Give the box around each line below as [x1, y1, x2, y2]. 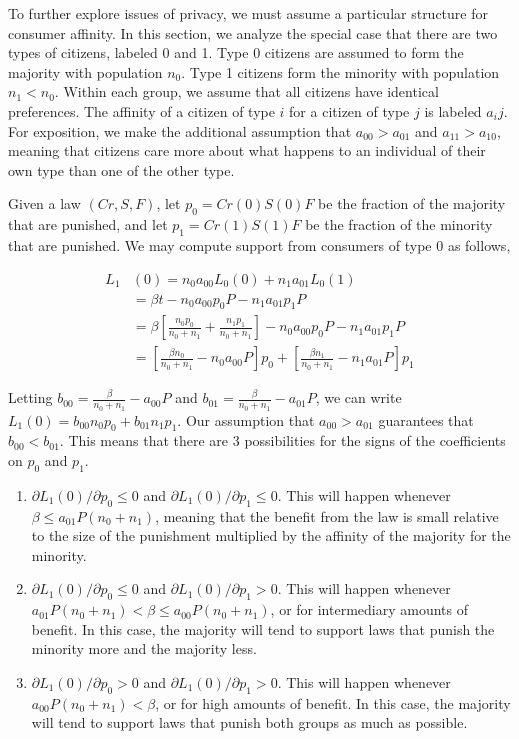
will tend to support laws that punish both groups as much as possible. [31, 712, 468, 733]
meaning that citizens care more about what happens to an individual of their [8, 140, 486, 161]
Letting [8, 387, 53, 408]
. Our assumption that [177, 409, 315, 430]
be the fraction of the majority [318, 193, 506, 214]
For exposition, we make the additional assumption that [8, 120, 352, 141]
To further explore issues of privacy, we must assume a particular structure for [8, 3, 488, 23]
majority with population [8, 61, 163, 82]
